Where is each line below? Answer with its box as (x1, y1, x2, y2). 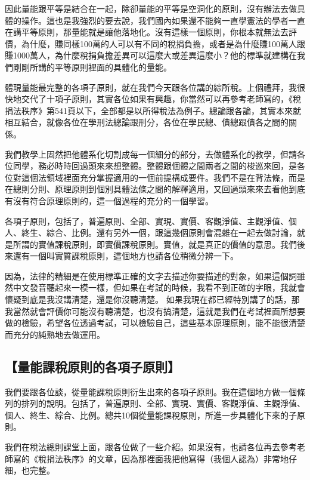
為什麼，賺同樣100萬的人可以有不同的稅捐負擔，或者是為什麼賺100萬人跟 (21, 37, 305, 50)
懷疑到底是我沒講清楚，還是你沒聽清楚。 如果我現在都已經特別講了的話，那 (5, 293, 300, 306)
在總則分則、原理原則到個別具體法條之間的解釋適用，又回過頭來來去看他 (5, 183, 289, 195)
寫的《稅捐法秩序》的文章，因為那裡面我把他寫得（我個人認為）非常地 (13, 452, 289, 464)
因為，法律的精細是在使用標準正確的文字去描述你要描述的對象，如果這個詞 (5, 269, 297, 282)
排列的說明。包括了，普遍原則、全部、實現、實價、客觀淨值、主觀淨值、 (21, 397, 305, 410)
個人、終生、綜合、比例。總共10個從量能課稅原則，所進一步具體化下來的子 (5, 408, 297, 421)
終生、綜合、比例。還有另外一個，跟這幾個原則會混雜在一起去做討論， (21, 226, 297, 239)
